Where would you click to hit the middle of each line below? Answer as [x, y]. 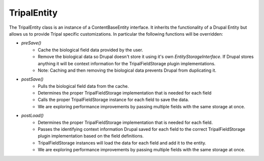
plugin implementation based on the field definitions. [91, 136]
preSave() [31, 43]
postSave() [33, 79]
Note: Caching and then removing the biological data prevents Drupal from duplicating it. [127, 70]
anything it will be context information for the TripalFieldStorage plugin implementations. [127, 63]
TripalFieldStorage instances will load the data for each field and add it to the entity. [122, 143]
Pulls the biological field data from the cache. [83, 86]
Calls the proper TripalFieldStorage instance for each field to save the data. [113, 100]
